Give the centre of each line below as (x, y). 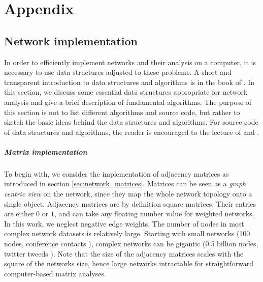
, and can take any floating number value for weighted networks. (154, 214)
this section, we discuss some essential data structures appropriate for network (126, 92)
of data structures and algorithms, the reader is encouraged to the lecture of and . (132, 132)
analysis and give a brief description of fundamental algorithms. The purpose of (128, 102)
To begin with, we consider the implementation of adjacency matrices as (117, 173)
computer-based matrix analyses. (55, 273)
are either (19, 214)
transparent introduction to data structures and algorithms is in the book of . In (129, 82)
